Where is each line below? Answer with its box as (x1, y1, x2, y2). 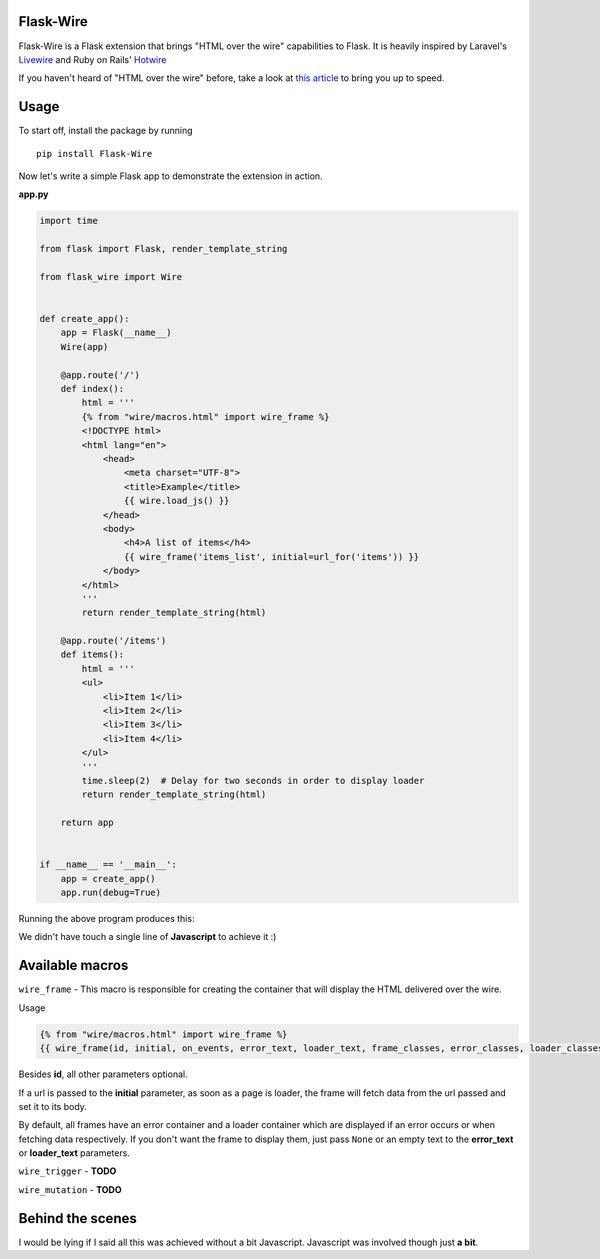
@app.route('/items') (60, 635, 167, 647)
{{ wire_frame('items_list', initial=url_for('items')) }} (123, 551, 420, 562)
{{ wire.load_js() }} (123, 495, 230, 507)
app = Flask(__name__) (60, 327, 172, 339)
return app (60, 817, 114, 829)
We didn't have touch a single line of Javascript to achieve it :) (18, 931, 277, 943)
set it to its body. (18, 1100, 87, 1112)
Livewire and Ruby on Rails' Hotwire (18, 53, 167, 65)
